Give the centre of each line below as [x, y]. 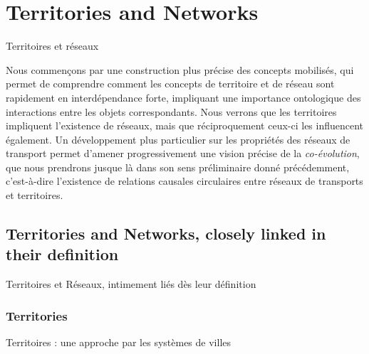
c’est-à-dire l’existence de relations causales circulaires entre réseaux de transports [184, 181]
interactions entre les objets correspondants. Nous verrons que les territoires [171, 111]
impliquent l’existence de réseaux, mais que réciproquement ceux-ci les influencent [185, 125]
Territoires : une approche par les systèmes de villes [119, 342]
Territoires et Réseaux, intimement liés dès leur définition [131, 284]
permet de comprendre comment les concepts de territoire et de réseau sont [170, 84]
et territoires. [35, 195]
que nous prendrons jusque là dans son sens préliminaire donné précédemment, [178, 167]
